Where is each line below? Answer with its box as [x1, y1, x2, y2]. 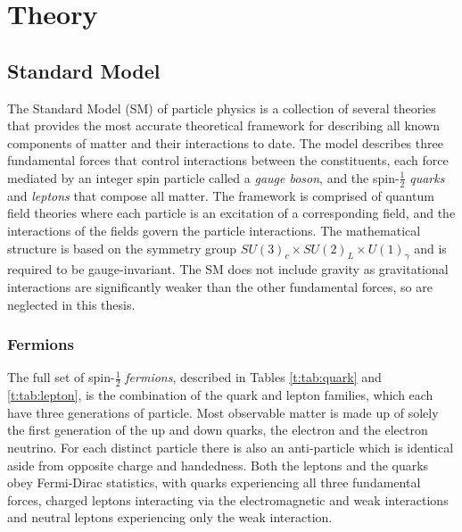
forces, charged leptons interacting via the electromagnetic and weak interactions [7, 490, 449, 509]
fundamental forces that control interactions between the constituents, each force [7, 151, 449, 170]
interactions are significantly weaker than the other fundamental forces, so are [7, 277, 433, 295]
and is [414, 238, 447, 257]
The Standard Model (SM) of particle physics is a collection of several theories [7, 98, 436, 117]
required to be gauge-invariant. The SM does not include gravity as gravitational [7, 260, 449, 278]
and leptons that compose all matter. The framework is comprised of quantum [7, 186, 434, 204]
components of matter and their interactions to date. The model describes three [7, 133, 443, 152]
